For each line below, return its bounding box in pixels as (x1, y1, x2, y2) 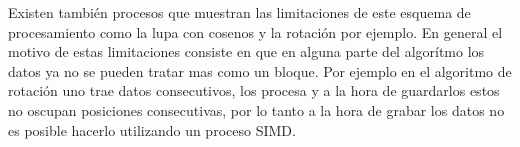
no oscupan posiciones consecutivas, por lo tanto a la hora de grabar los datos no (8, 99, 505, 120)
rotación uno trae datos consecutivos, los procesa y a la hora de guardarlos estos (8, 80, 500, 101)
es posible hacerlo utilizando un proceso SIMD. (8, 119, 296, 140)
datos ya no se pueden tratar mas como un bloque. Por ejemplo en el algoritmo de (8, 60, 512, 81)
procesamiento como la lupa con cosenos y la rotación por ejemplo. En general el (8, 21, 503, 42)
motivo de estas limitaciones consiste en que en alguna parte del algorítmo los (8, 41, 485, 62)
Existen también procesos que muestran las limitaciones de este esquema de (8, 2, 471, 22)
